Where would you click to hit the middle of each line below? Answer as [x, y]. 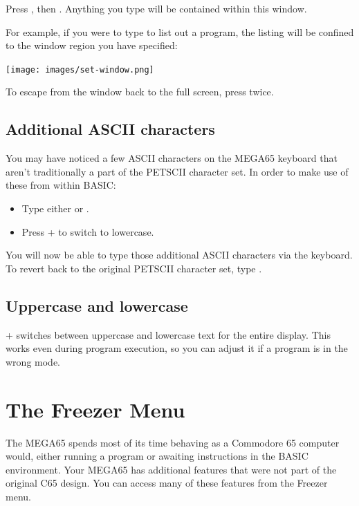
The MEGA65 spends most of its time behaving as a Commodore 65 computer [173, 442]
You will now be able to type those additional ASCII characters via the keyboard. [179, 255]
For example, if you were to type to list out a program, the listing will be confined [180, 31]
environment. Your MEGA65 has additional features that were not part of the [171, 469]
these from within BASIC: [61, 185]
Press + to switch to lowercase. [88, 231]
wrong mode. [33, 361]
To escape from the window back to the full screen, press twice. [140, 92]
